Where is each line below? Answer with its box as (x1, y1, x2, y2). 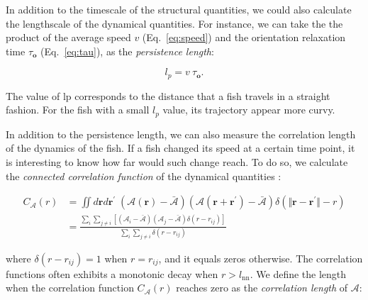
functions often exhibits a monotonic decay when (6, 266, 218, 281)
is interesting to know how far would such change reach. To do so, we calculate (6, 155, 348, 170)
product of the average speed (6, 30, 131, 45)
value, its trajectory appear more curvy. (162, 102, 335, 117)
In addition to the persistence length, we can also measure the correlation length (6, 126, 356, 141)
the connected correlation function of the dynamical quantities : (6, 168, 281, 183)
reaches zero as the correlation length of (176, 280, 348, 295)
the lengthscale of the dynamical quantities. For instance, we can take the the (6, 16, 343, 30)
